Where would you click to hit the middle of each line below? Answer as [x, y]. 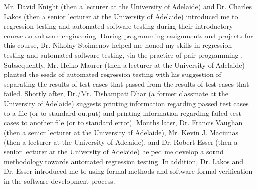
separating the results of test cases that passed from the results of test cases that [127, 84]
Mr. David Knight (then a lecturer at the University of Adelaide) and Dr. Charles [128, 6]
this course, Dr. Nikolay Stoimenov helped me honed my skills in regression [118, 45]
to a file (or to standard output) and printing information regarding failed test [123, 113]
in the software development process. [60, 180]
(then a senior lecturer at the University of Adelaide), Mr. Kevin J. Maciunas [121, 132]
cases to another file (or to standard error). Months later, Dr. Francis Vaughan [123, 123]
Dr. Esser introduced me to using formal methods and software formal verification [128, 171]
